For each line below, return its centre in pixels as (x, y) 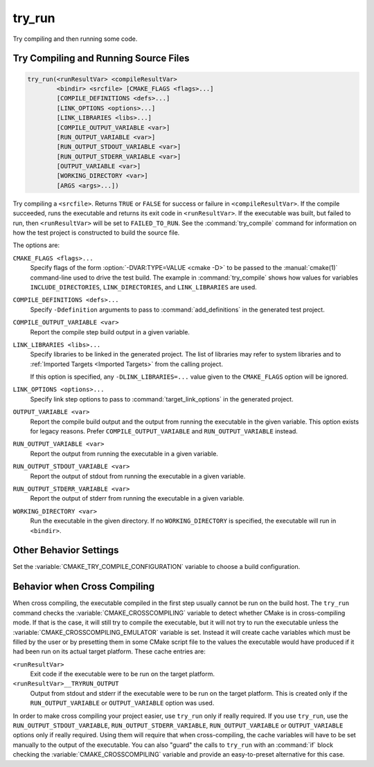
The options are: (36, 245)
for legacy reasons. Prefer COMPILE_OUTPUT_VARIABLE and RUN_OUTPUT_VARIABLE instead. (164, 431)
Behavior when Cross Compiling (84, 587)
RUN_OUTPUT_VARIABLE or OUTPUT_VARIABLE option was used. (122, 703)
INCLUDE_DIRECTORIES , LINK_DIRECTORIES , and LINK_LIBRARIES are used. (144, 287)
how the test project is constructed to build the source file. (96, 233)
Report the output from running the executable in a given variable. (124, 453)
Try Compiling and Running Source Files (101, 58)
